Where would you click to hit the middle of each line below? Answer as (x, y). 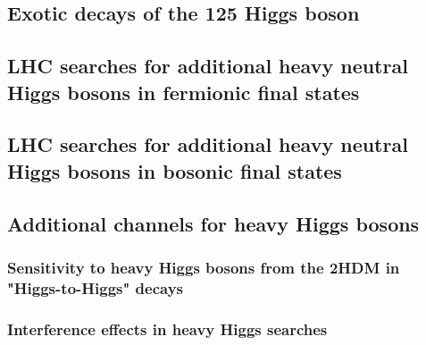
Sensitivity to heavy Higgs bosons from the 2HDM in (204, 267)
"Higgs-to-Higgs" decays (96, 287)
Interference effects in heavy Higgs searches (167, 328)
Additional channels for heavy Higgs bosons (213, 223)
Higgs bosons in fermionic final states (184, 92)
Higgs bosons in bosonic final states (175, 170)
